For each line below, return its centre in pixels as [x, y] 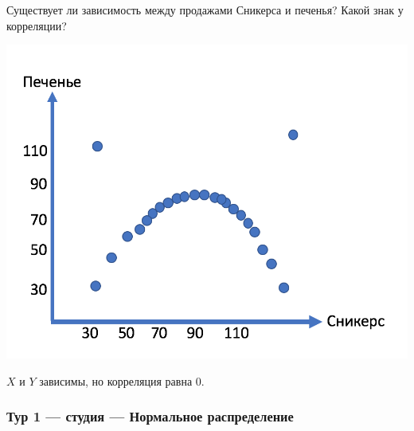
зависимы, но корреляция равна [116, 380]
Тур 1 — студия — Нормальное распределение [150, 416]
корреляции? [37, 25]
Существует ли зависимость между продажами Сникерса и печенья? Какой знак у [205, 10]
